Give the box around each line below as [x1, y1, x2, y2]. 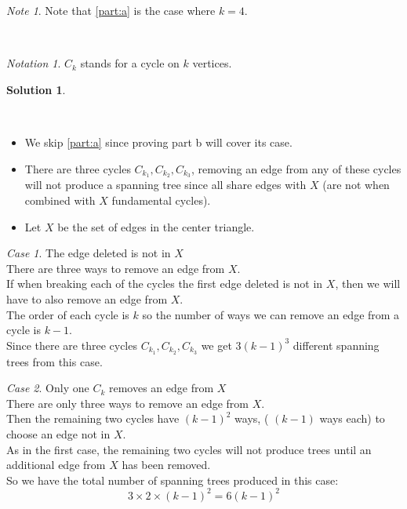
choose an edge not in [6, 426, 111, 442]
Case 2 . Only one [6, 380, 89, 396]
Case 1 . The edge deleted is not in [6, 245, 171, 261]
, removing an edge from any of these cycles [191, 160, 402, 176]
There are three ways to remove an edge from [6, 260, 225, 276]
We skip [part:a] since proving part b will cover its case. [24, 133, 293, 150]
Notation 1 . [6, 55, 61, 71]
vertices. [192, 55, 232, 71]
